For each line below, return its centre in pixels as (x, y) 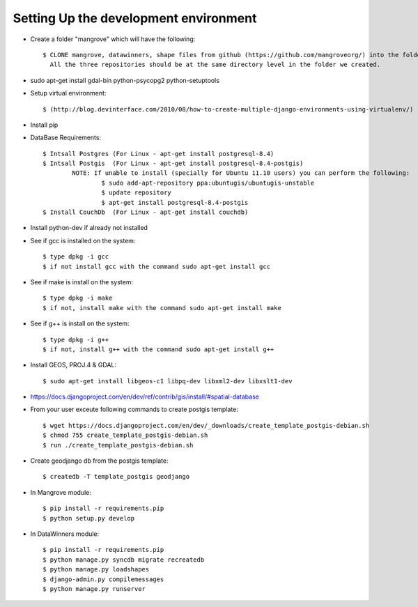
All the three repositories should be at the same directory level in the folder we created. (215, 65)
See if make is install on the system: (82, 282)
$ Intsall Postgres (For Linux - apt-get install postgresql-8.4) (158, 154)
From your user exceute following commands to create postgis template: (134, 409)
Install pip (44, 125)
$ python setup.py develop (89, 518)
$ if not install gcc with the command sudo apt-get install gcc (157, 266)
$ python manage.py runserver (94, 589)
